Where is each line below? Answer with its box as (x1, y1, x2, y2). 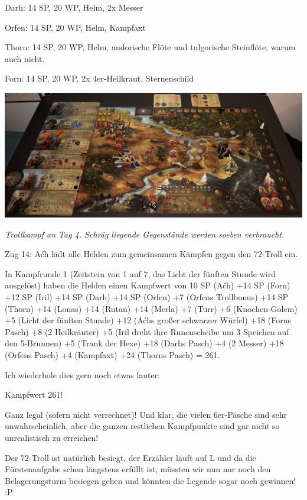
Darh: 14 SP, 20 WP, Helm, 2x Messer (5, 1, 143, 13)
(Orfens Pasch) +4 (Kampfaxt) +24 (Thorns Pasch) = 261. (5, 349, 220, 361)
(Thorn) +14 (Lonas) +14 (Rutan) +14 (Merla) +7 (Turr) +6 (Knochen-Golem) (5, 302, 298, 314)
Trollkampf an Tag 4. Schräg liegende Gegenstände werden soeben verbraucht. (5, 228, 285, 240)
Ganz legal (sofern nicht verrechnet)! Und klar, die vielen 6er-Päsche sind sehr (5, 408, 287, 420)
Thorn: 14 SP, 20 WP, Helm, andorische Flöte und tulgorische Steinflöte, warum (5, 41, 296, 53)
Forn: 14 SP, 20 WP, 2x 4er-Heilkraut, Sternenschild (5, 72, 194, 85)
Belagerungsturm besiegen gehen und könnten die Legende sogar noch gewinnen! (5, 474, 296, 486)
